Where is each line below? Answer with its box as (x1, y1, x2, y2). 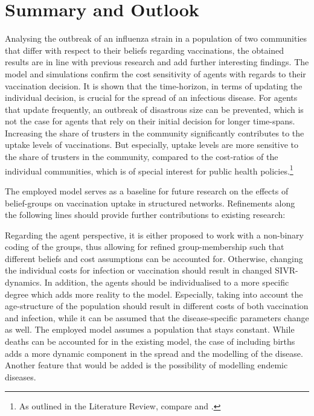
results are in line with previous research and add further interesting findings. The (5, 56, 309, 68)
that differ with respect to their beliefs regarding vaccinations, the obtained (5, 43, 284, 56)
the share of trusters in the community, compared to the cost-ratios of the (5, 150, 278, 163)
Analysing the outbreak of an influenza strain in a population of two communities (5, 32, 307, 45)
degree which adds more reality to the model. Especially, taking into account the (5, 287, 303, 300)
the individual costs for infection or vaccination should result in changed (5, 264, 272, 277)
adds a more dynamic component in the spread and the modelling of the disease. (5, 347, 303, 359)
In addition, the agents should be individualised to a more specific (44, 276, 289, 289)
